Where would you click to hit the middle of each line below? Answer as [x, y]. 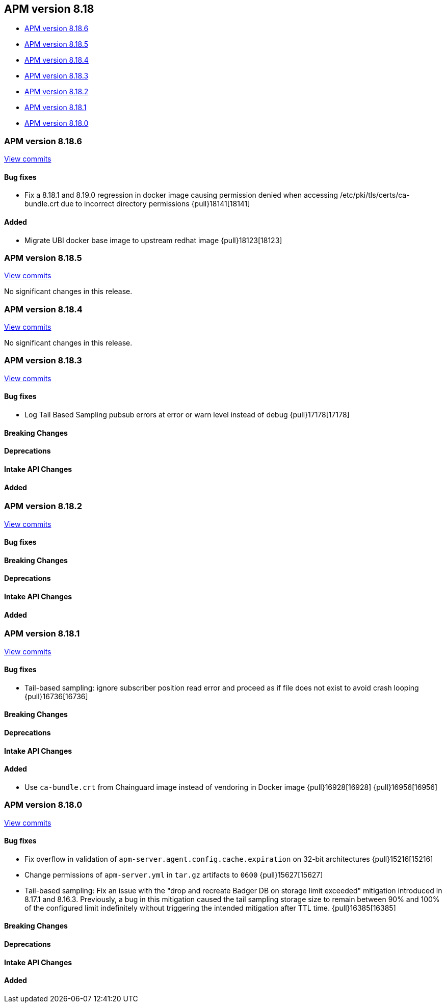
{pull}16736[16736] [56, 696]
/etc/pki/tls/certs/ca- [375, 195]
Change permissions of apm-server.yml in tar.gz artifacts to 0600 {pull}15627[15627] [174, 874]
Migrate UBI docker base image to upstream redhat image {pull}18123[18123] [153, 240]
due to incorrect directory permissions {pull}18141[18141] [155, 204]
